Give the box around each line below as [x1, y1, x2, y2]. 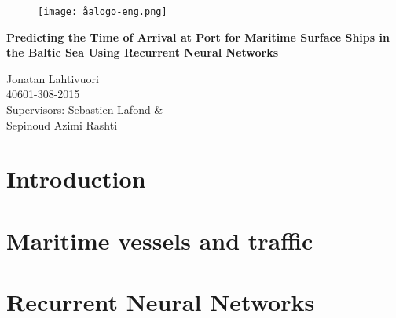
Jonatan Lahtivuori [6, 70, 99, 86]
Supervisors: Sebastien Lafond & [6, 101, 163, 118]
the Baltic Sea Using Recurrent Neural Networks [6, 44, 279, 60]
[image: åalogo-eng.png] [38, 6, 167, 17]
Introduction [6, 163, 146, 195]
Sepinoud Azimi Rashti [6, 116, 118, 133]
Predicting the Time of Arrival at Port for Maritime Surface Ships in [6, 28, 390, 45]
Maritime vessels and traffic [6, 224, 313, 256]
